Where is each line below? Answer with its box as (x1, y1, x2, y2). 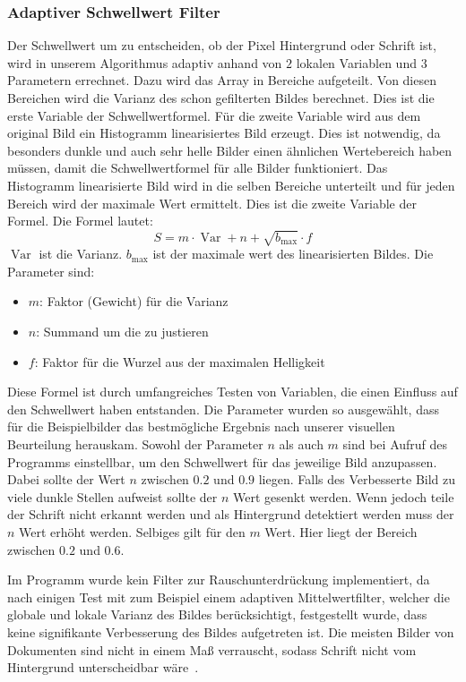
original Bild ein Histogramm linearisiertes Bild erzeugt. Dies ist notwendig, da (7, 124, 441, 142)
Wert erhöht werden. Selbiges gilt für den (19, 523, 246, 541)
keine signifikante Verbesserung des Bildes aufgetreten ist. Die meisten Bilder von (7, 622, 454, 641)
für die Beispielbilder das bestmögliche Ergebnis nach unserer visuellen (7, 417, 395, 436)
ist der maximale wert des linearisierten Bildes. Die (152, 244, 434, 263)
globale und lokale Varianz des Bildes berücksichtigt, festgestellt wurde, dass (7, 605, 427, 624)
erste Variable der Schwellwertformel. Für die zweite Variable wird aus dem (7, 106, 421, 124)
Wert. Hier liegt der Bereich (264, 523, 418, 541)
